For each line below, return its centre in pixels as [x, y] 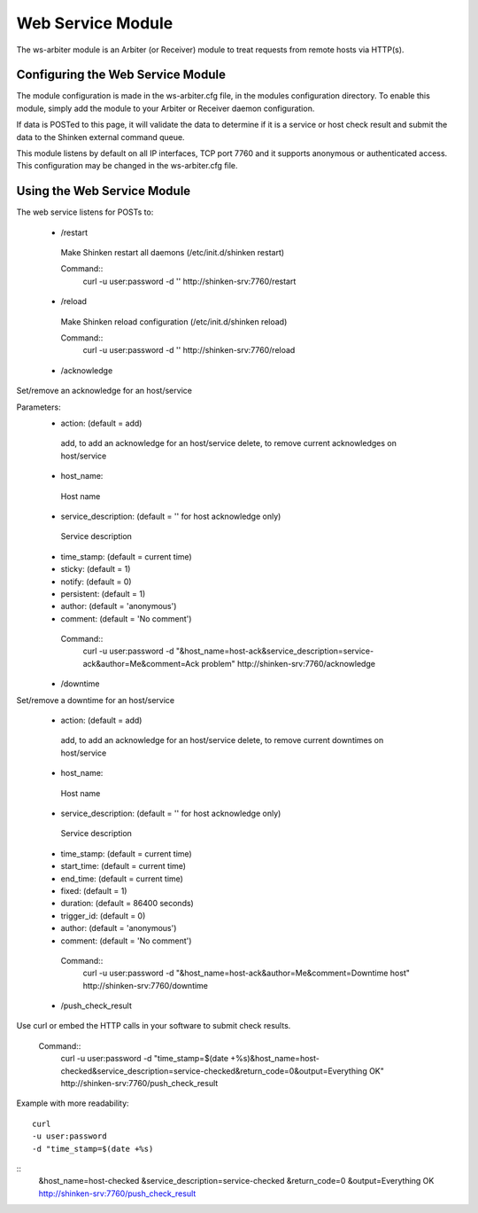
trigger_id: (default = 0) [103, 916]
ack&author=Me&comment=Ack [141, 663]
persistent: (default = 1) [103, 593]
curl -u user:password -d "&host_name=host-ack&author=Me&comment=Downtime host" [247, 973]
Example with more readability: [73, 1103]
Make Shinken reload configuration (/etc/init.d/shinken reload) [174, 321]
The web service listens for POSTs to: [85, 212]
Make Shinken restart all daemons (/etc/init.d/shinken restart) [173, 253]
